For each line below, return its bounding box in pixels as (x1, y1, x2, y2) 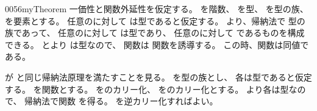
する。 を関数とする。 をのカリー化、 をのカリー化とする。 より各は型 (5, 82, 289, 95)
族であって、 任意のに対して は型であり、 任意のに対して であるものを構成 (5, 26, 305, 39)
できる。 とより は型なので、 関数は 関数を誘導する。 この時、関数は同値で (5, 38, 309, 51)
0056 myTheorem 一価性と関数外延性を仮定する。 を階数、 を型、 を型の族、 (5, 2, 308, 15)
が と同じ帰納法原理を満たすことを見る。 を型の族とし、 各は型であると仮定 (5, 70, 312, 83)
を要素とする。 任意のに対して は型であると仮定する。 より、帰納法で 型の (5, 14, 305, 27)
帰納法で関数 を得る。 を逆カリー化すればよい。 (24, 95, 218, 107)
